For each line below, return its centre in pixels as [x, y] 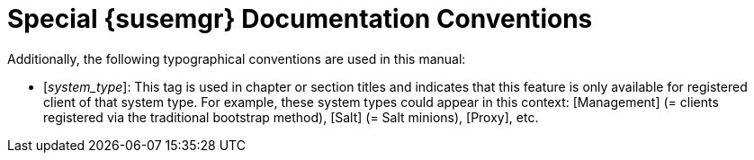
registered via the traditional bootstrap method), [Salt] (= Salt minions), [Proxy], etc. [291, 117]
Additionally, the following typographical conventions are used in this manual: [237, 58]
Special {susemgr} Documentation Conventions [300, 19]
